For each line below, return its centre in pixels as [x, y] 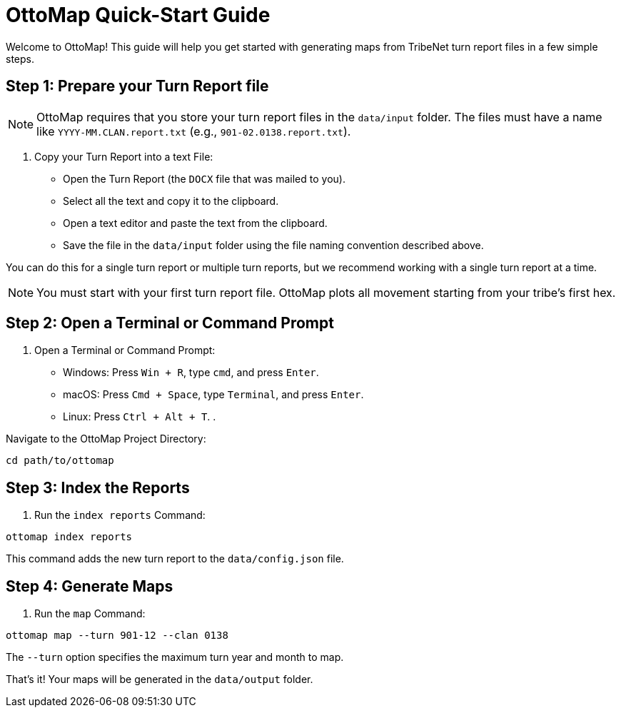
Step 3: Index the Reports [98, 487]
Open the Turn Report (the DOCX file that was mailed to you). [204, 178]
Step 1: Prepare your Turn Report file [137, 86]
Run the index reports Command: [120, 515]
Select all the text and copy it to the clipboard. [171, 201]
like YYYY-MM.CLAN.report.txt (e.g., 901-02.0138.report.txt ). [194, 131]
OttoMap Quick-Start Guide [138, 15]
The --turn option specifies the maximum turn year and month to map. [175, 657]
